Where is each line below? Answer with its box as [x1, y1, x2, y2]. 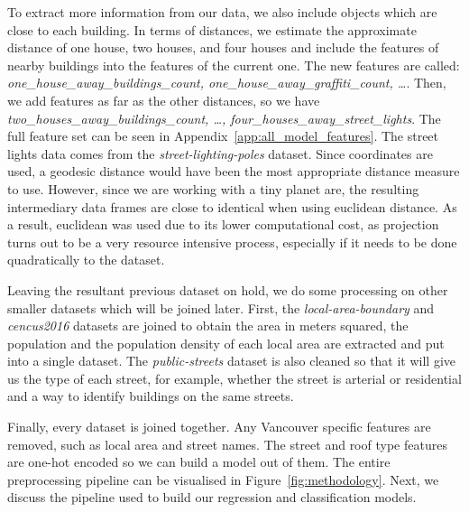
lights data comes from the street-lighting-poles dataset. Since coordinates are [7, 144, 433, 163]
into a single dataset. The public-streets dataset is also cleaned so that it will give [7, 351, 456, 370]
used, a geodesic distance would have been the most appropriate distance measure [7, 162, 460, 181]
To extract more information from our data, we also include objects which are [7, 3, 437, 21]
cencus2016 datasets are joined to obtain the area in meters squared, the [7, 316, 409, 335]
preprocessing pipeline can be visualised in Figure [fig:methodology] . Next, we [7, 470, 439, 489]
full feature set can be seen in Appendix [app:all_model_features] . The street [7, 126, 439, 145]
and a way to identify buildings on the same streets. [7, 386, 294, 405]
